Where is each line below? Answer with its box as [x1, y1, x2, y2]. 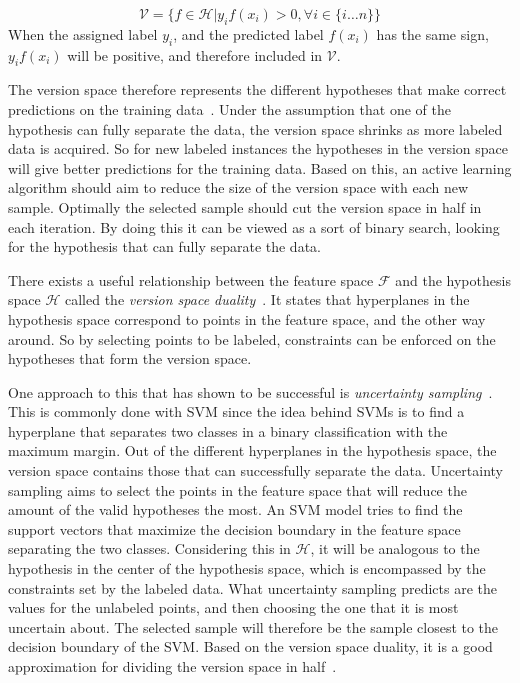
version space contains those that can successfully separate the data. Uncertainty [8, 460, 503, 481]
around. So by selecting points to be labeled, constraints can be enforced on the [8, 328, 496, 349]
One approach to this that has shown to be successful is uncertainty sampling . [8, 381, 493, 402]
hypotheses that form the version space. [8, 348, 252, 369]
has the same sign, [376, 23, 489, 44]
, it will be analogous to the [310, 538, 480, 559]
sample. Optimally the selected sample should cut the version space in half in [8, 196, 482, 217]
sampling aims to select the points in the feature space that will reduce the [8, 479, 467, 500]
